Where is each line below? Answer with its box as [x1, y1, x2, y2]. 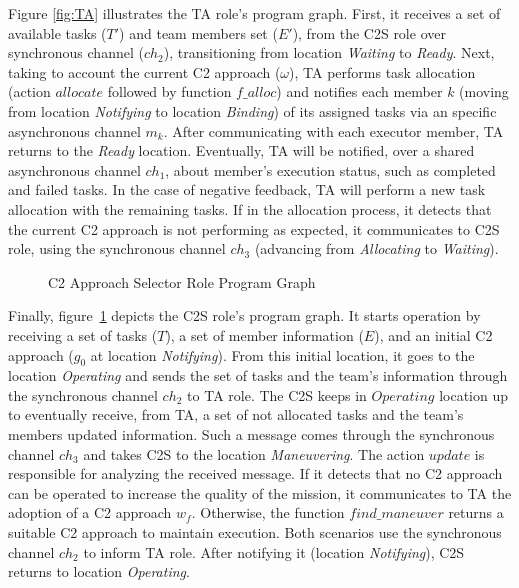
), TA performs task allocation [289, 61, 476, 82]
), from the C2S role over [292, 22, 446, 43]
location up [439, 384, 509, 405]
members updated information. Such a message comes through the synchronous [8, 424, 495, 445]
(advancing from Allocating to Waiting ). [254, 238, 499, 259]
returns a [448, 502, 504, 523]
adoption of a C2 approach [8, 502, 172, 523]
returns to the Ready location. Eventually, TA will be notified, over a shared [8, 140, 475, 161]
